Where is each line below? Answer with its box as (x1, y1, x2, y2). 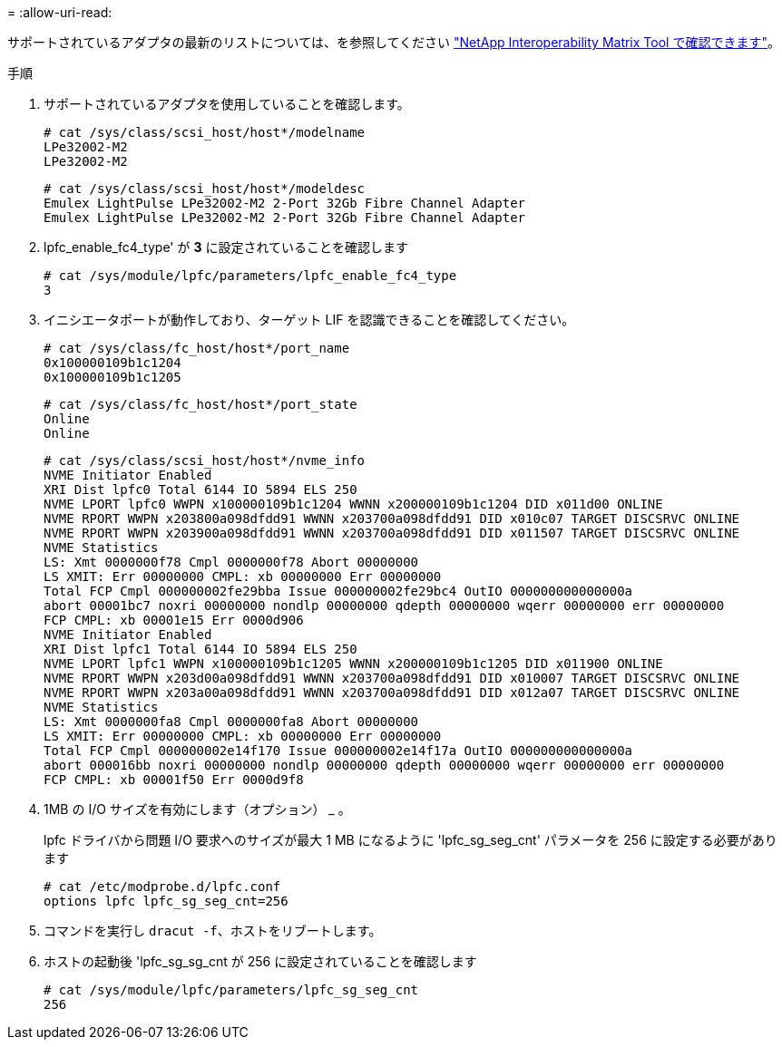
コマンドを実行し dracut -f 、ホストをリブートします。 (44, 923, 382, 938)
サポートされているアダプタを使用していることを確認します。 (44, 96, 410, 111)
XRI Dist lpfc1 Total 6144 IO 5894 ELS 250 (44, 642, 357, 656)
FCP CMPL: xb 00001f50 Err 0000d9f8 (44, 772, 304, 787)
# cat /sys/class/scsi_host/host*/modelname (44, 125, 366, 140)
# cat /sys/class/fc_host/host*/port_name (44, 341, 350, 355)
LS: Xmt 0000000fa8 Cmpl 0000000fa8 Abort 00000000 (44, 714, 419, 729)
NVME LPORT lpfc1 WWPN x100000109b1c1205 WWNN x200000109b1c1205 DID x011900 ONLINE (44, 656, 663, 671)
